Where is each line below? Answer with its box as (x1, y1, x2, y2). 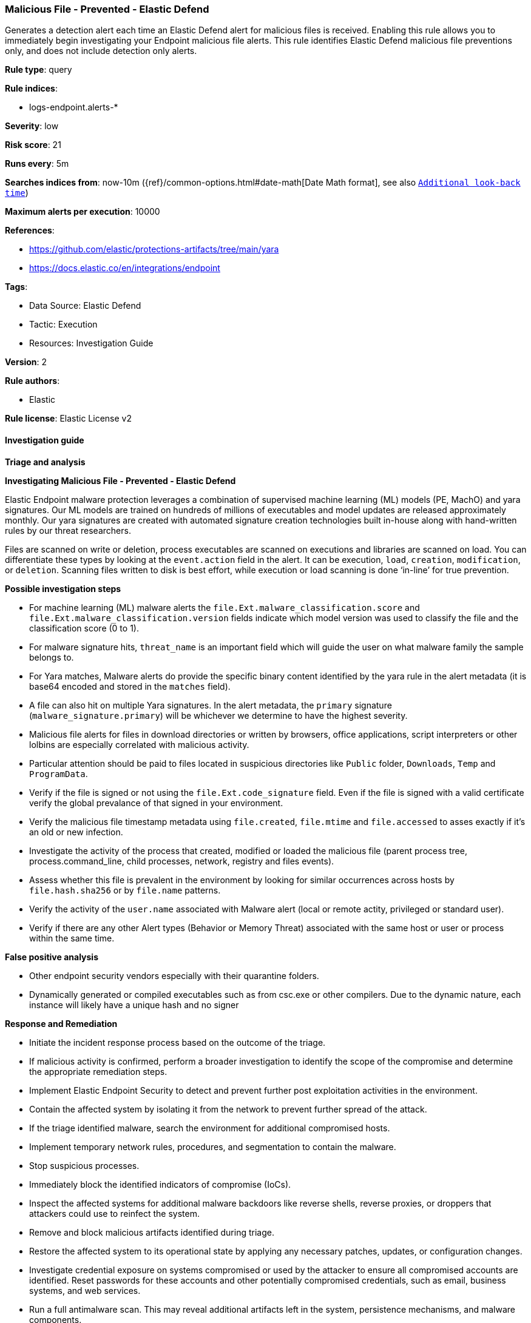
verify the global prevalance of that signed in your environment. (29, 797, 283, 808)
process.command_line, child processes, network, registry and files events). (29, 855, 334, 866)
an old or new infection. (29, 826, 123, 837)
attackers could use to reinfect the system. (29, 1208, 200, 1219)
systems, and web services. (29, 1285, 141, 1296)
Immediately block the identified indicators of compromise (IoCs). (29, 1179, 291, 1190)
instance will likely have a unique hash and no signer (29, 999, 239, 1010)
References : (5, 225, 55, 236)
